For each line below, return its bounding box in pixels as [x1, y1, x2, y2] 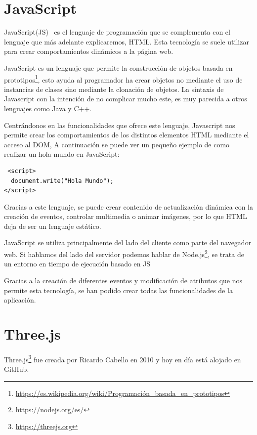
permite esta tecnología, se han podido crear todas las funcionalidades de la [4, 285, 233, 295]
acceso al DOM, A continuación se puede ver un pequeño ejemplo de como [4, 139, 230, 149]
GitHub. [4, 364, 29, 374]
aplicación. [4, 295, 36, 305]
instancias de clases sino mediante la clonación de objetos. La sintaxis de [4, 84, 224, 94]
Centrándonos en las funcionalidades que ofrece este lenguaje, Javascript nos [4, 120, 235, 130]
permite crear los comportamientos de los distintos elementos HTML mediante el [4, 130, 249, 140]
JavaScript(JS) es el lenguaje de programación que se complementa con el [4, 27, 230, 37]
